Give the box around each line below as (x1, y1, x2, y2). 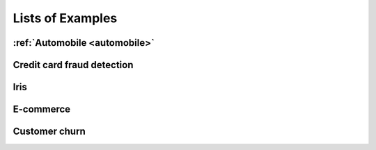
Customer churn (13, 126, 86, 137)
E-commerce (13, 103, 71, 115)
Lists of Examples (13, 10, 118, 26)
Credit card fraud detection (13, 59, 134, 71)
